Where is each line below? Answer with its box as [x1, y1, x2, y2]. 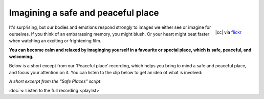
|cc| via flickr [215, 29, 242, 35]
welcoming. [9, 54, 34, 59]
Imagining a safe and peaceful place [9, 7, 159, 18]
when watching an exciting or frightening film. [9, 38, 102, 44]
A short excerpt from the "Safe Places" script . [9, 79, 102, 84]
